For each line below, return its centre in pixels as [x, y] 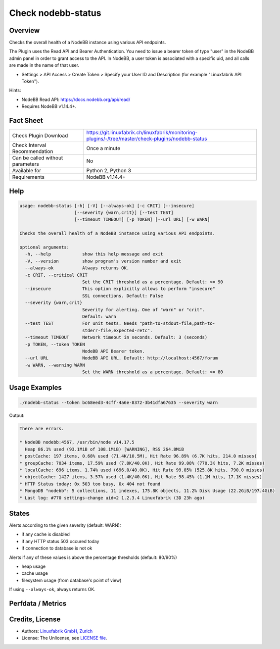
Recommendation [33, 151]
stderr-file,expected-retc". [117, 330]
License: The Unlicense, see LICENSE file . [64, 638]
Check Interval [29, 145]
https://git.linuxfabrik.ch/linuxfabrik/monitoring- [142, 133]
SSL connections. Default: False [122, 296]
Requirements [28, 177]
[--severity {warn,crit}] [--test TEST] [124, 213]
